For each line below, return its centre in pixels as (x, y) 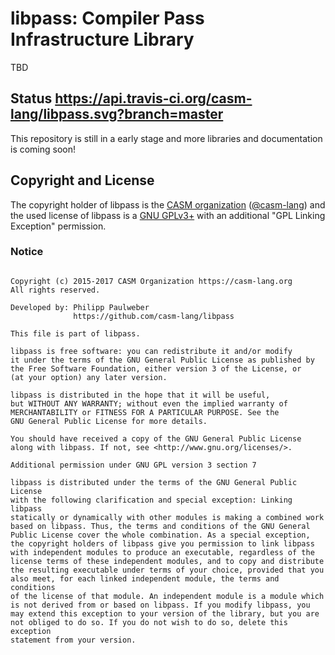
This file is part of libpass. (75, 333)
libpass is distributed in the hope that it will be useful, (140, 395)
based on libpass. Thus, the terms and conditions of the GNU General (160, 526)
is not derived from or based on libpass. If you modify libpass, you (160, 605)
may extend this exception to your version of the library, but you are (165, 613)
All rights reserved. (55, 290)
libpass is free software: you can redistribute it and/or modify (151, 351)
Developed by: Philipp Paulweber (80, 307)
